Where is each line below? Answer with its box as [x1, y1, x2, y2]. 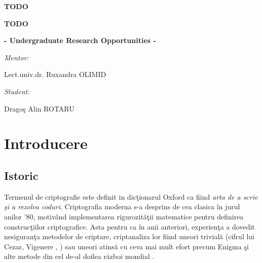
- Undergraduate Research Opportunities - [4, 35, 156, 46]
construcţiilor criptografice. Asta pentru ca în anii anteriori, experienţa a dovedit [4, 221, 255, 232]
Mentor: [4, 52, 29, 62]
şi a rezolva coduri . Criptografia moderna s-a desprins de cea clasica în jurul [4, 201, 240, 212]
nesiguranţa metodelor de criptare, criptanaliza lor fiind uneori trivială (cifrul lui [4, 231, 255, 242]
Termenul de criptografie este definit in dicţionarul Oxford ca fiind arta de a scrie [4, 191, 258, 202]
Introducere [4, 133, 88, 154]
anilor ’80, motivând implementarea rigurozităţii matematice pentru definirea [4, 211, 244, 221]
